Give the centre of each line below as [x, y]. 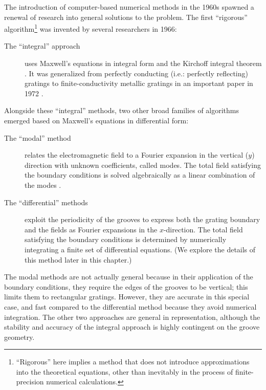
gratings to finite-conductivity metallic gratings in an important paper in [139, 83]
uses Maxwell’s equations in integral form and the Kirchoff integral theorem [143, 63]
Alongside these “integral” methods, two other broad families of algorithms [122, 110]
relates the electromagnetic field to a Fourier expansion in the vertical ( [137, 155]
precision [30, 382]
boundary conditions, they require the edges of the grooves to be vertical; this [126, 286]
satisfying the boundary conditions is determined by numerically [126, 239]
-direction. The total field [203, 229]
